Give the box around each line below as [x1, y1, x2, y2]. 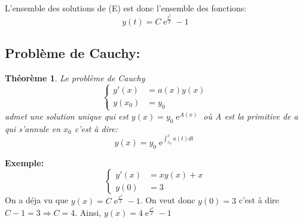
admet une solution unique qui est [5, 109, 128, 122]
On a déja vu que [5, 194, 69, 206]
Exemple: [5, 156, 44, 169]
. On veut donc [140, 194, 195, 206]
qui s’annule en [5, 122, 61, 135]
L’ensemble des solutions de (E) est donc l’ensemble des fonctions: [5, 2, 247, 14]
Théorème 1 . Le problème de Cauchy [5, 71, 145, 84]
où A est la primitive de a [203, 109, 298, 122]
